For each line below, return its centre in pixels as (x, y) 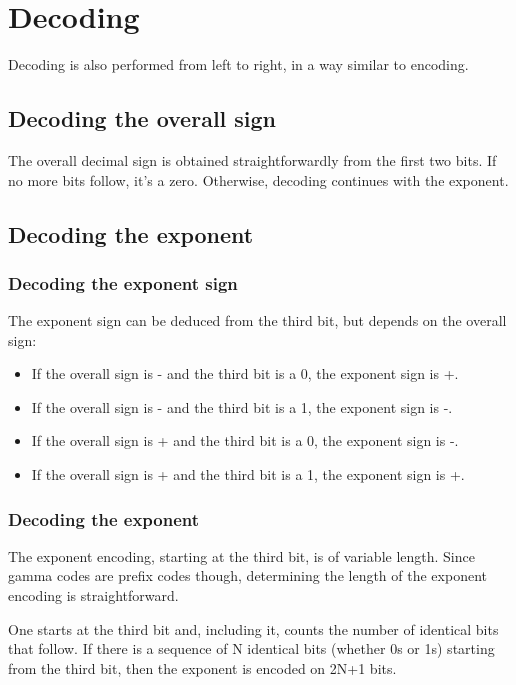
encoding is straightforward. (93, 595)
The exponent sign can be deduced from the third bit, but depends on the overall (257, 320)
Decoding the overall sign (142, 118)
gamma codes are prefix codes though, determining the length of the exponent (247, 575)
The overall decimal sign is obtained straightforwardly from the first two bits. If (252, 159)
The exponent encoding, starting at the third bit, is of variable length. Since (241, 555)
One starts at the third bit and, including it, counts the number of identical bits (253, 628)
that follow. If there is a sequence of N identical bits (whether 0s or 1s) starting (251, 648)
